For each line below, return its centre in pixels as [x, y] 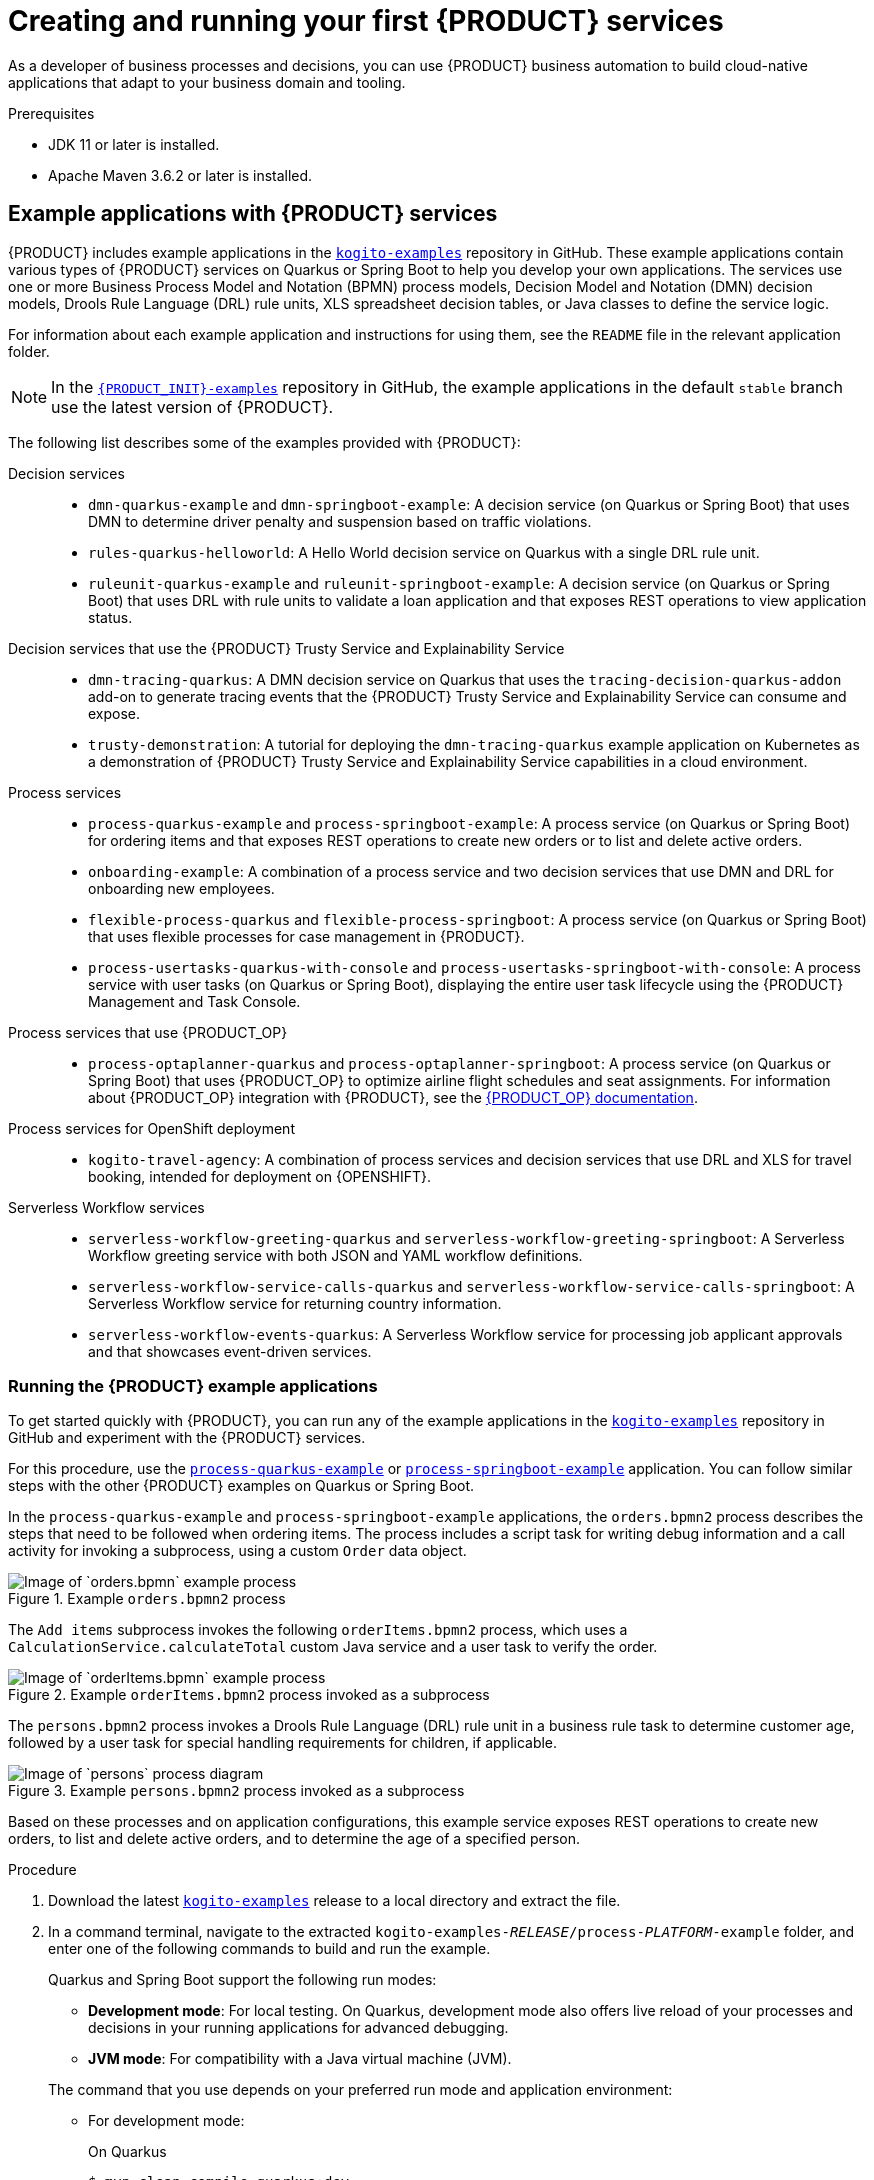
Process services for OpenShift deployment [151, 1128]
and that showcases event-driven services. [230, 1351]
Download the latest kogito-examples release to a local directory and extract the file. [334, 1901]
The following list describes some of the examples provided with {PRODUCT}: [264, 442]
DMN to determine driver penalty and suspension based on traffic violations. [340, 521]
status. [110, 617]
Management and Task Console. [194, 1001]
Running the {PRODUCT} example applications [193, 1385]
